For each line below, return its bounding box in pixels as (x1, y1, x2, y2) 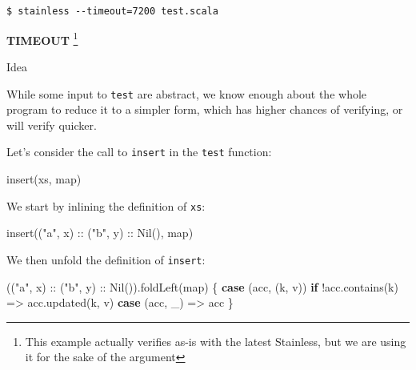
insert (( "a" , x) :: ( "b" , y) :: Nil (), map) (6, 224, 194, 241)
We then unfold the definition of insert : (6, 251, 206, 267)
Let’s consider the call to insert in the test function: (6, 143, 272, 160)
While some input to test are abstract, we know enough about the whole (6, 85, 367, 102)
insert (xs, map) (6, 171, 82, 187)
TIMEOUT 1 (6, 29, 78, 48)
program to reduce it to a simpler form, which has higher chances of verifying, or (6, 101, 403, 118)
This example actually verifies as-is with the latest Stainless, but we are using (25, 332, 406, 349)
